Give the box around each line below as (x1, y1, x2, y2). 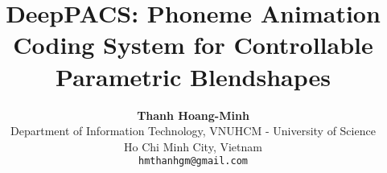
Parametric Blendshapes (56, 60, 331, 93)
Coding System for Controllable (13, 28, 373, 61)
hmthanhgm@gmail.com (138, 155, 249, 167)
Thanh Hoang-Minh (137, 106, 249, 123)
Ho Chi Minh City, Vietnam (124, 138, 262, 154)
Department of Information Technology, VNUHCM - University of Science (10, 122, 376, 139)
